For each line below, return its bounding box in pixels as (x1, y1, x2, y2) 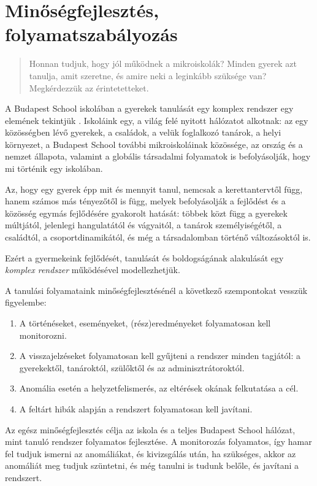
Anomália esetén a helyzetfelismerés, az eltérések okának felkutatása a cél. (19, 382, 299, 395)
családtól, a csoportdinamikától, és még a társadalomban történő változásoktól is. (5, 231, 311, 244)
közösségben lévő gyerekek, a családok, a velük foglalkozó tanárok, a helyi (5, 126, 281, 139)
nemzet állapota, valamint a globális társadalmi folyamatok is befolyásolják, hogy (5, 150, 311, 163)
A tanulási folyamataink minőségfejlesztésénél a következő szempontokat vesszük (5, 283, 308, 296)
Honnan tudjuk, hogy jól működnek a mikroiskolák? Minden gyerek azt (29, 57, 297, 70)
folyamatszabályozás (5, 21, 178, 47)
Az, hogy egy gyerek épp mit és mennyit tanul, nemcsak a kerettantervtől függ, (5, 182, 303, 195)
